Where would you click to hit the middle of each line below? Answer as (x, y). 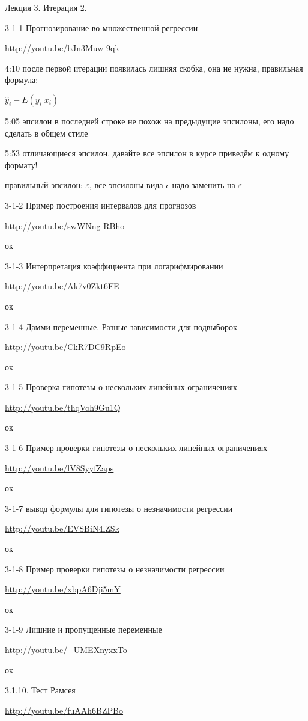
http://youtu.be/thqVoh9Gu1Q (63, 407)
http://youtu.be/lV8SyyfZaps (59, 468)
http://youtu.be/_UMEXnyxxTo (66, 649)
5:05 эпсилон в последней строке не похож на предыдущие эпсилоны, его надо (149, 121)
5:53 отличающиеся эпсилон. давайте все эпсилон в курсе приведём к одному (147, 153)
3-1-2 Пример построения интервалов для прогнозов (101, 205)
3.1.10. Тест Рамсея (40, 690)
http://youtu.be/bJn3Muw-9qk (62, 48)
